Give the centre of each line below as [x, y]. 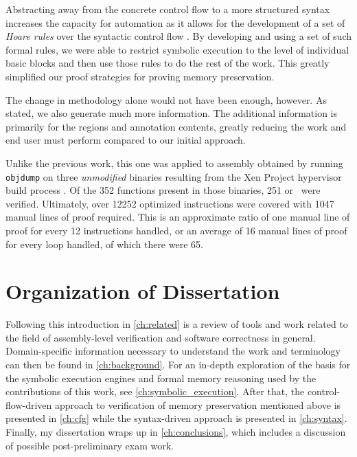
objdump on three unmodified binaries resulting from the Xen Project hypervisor [174, 176]
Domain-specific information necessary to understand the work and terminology [173, 351]
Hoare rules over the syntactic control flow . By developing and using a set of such [178, 36]
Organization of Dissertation [143, 291]
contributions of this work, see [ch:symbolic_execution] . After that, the [155, 391]
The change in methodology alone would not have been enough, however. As [166, 99]
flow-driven [29, 404]
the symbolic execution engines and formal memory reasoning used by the [161, 378]
